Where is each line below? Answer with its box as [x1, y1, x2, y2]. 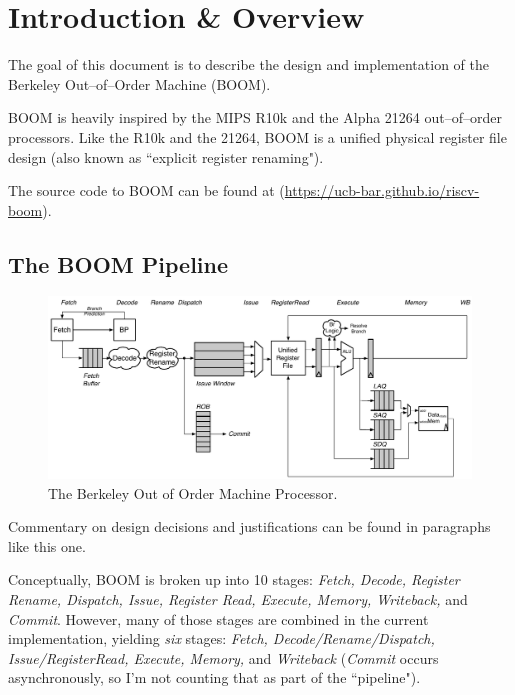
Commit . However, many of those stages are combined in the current [8, 608, 429, 629]
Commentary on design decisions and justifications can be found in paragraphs [8, 516, 491, 537]
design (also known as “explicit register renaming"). [8, 146, 324, 167]
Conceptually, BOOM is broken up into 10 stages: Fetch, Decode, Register [8, 569, 460, 590]
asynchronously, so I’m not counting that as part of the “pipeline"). [8, 667, 421, 688]
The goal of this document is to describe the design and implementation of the [8, 54, 489, 75]
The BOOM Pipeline [8, 248, 229, 279]
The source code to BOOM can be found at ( [8, 180, 285, 201]
